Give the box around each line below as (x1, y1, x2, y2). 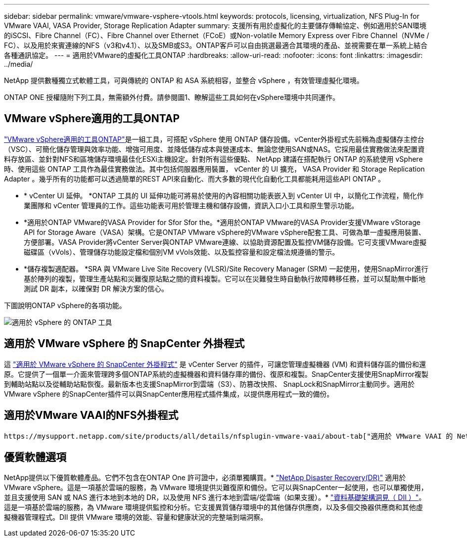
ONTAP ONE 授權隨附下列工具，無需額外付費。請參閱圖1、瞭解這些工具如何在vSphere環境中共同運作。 (4, 93, 339, 101)
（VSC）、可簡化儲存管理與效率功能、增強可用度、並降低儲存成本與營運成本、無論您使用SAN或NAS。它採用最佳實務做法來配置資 (4, 144, 425, 153)
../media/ (4, 60, 33, 68)
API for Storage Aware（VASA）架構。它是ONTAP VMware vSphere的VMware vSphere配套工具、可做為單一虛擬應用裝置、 (24, 227, 425, 236)
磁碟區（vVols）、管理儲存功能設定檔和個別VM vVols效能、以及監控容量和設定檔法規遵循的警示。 (24, 247, 339, 256)
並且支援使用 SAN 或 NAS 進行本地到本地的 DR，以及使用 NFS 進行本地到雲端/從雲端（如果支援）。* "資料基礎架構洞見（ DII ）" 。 (4, 493, 426, 502)
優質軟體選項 (4, 451, 66, 463)
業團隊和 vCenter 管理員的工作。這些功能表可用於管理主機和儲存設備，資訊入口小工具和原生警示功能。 (24, 201, 359, 210)
